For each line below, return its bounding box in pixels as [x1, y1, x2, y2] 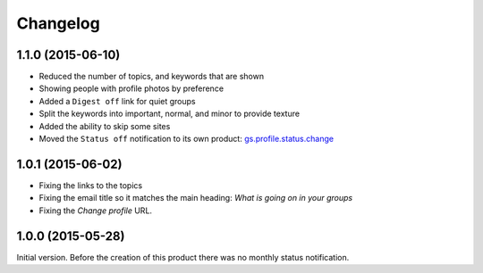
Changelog [16, 13, 100, 33]
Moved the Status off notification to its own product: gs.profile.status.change [38, 134, 335, 145]
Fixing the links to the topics [38, 179, 143, 191]
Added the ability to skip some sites [38, 120, 171, 131]
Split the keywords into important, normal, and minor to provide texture [38, 108, 300, 120]
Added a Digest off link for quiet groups [38, 95, 196, 106]
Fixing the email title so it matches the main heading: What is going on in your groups [38, 193, 353, 203]
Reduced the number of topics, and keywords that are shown [38, 71, 264, 82]
